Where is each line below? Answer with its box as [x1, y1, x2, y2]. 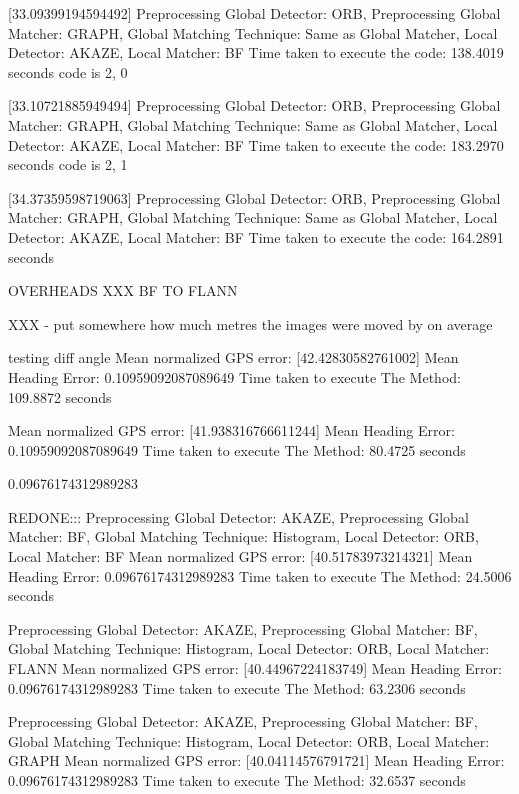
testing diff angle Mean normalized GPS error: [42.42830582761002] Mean [8, 347, 459, 368]
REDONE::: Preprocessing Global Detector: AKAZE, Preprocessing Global [8, 506, 469, 527]
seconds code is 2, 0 [8, 61, 128, 82]
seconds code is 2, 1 [8, 154, 128, 175]
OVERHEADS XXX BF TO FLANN [8, 280, 238, 301]
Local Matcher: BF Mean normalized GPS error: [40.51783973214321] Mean [8, 546, 473, 567]
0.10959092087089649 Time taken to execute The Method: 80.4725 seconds [8, 439, 466, 460]
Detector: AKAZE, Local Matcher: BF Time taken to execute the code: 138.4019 [8, 42, 504, 63]
